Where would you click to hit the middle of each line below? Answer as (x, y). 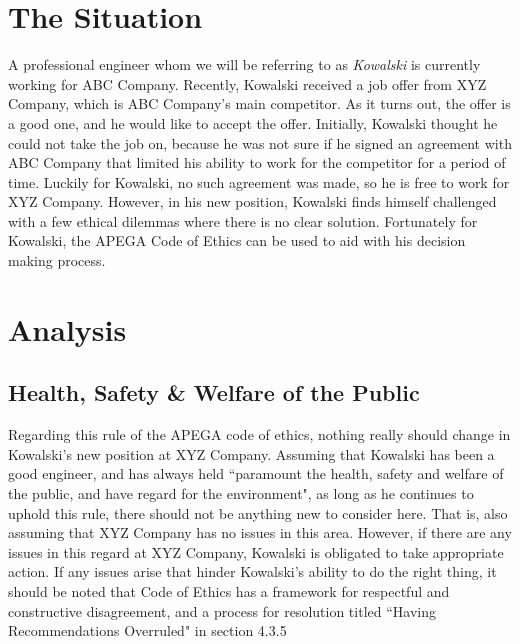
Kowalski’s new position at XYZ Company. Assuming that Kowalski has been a (251, 453)
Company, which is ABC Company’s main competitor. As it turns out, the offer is (259, 103)
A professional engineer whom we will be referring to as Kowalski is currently (244, 64)
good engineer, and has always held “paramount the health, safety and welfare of (256, 473)
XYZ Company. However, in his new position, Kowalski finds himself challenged (252, 201)
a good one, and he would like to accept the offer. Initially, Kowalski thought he (253, 122)
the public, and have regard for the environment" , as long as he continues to (241, 493)
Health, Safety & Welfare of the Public (214, 392)
